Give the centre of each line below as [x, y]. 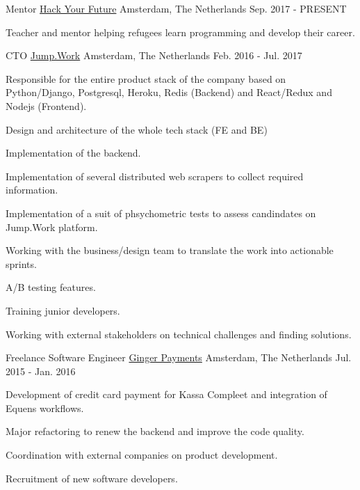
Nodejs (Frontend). [46, 105]
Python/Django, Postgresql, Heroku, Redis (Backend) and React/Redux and [169, 92]
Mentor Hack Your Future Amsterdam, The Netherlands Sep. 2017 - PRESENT [176, 8]
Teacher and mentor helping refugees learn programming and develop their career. [180, 32]
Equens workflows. [45, 408]
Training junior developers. [63, 310]
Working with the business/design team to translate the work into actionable [170, 250]
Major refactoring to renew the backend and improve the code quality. [155, 431]
